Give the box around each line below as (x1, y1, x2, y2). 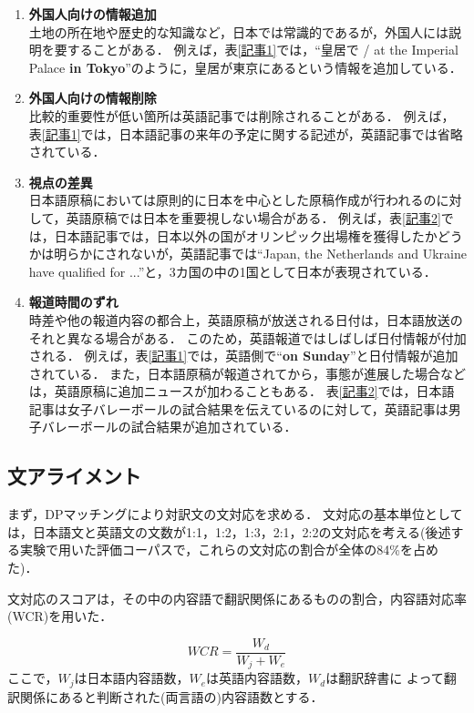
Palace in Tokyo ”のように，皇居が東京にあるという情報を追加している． (28, 57, 462, 76)
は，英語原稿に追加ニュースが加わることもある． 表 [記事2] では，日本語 (28, 382, 455, 401)
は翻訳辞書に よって (325, 668, 444, 688)
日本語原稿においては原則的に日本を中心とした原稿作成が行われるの (28, 190, 437, 209)
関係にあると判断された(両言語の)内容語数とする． (19, 687, 324, 706)
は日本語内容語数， (74, 668, 190, 688)
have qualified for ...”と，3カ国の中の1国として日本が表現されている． (28, 261, 437, 280)
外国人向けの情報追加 (28, 5, 157, 23)
